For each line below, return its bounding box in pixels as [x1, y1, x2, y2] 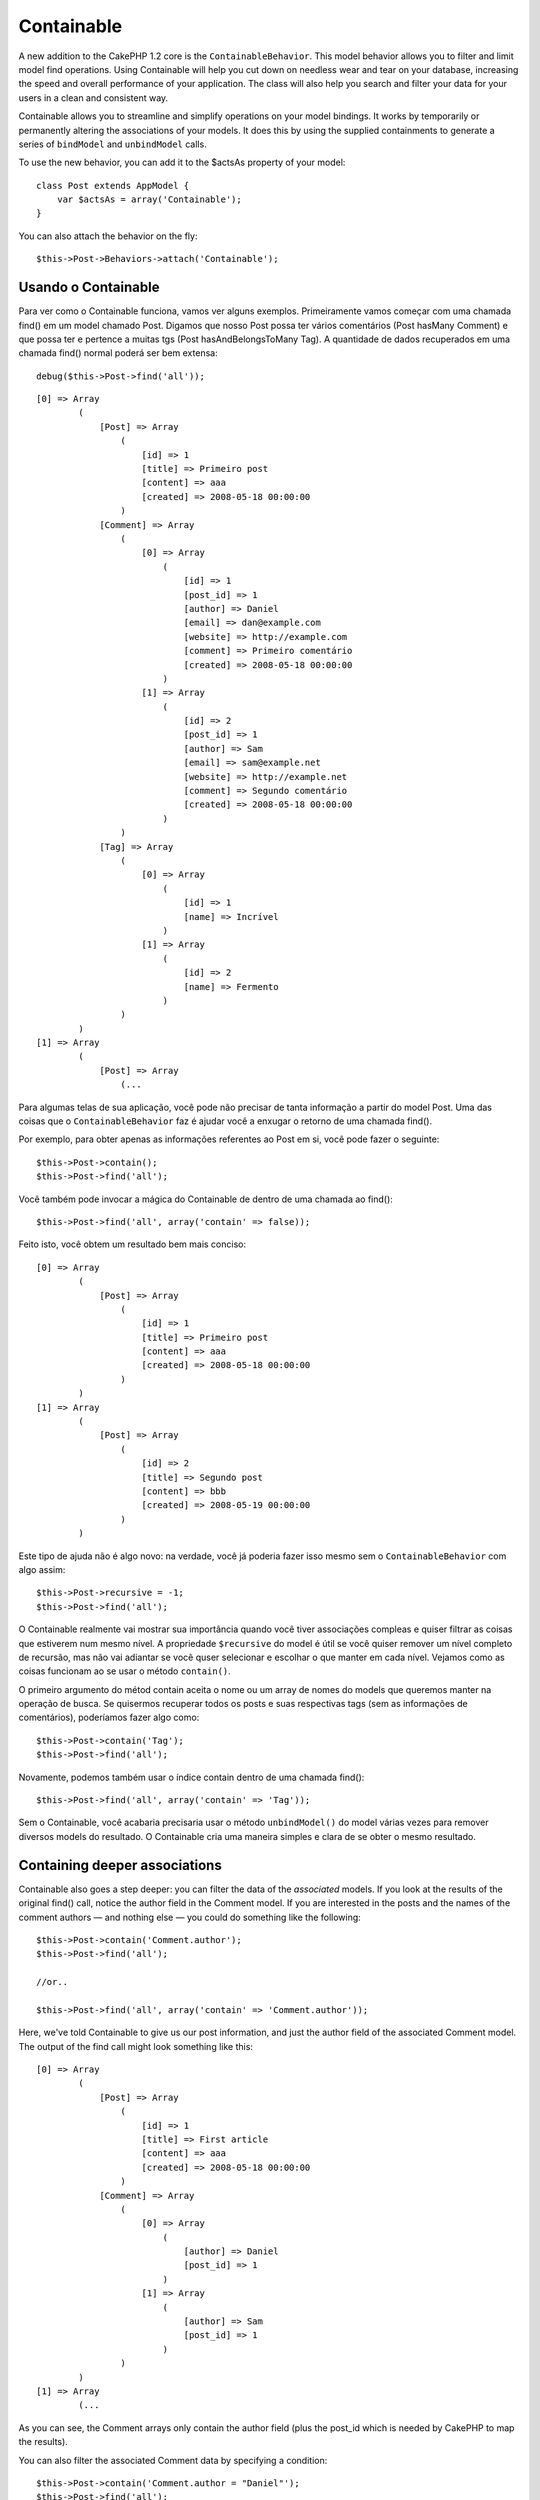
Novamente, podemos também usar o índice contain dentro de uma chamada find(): [18, 1771, 365, 1783]
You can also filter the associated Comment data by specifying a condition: [18, 2454, 328, 2466]
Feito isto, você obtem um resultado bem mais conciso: [18, 1238, 247, 1250]
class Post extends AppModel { [36, 180, 190, 191]
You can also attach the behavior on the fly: [18, 230, 198, 242]
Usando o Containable [18, 279, 160, 296]
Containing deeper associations [18, 1856, 222, 1874]
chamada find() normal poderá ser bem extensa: [18, 347, 219, 359]
